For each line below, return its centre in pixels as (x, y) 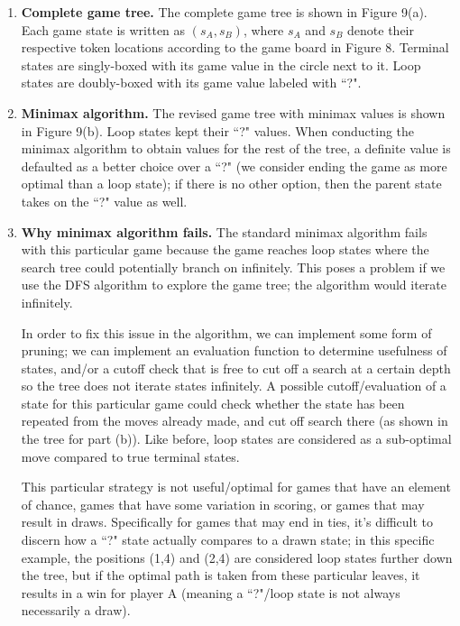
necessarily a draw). (76, 610)
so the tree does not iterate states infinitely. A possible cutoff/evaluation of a (234, 386)
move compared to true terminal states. (130, 456)
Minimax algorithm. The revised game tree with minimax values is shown (233, 112)
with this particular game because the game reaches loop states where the (225, 249)
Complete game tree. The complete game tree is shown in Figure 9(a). (224, 12)
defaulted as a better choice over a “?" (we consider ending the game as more (234, 166)
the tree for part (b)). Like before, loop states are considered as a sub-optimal (236, 439)
